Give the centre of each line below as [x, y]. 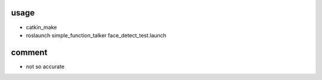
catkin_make [41, 27]
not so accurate [45, 66]
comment [29, 52]
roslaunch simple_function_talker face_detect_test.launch [96, 35]
